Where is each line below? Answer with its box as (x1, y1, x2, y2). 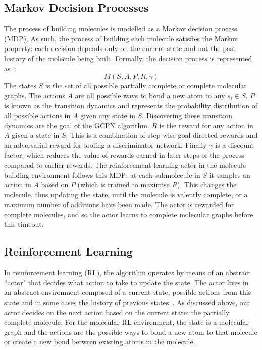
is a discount (215, 139, 254, 150)
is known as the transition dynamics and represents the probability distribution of (4, 100, 258, 111)
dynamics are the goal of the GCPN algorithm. (4, 120, 149, 130)
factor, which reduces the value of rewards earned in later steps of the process (4, 149, 244, 160)
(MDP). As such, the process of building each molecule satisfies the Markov (4, 33, 238, 43)
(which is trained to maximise (77, 179, 170, 190)
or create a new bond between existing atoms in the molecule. (4, 336, 195, 347)
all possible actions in (4, 110, 71, 120)
